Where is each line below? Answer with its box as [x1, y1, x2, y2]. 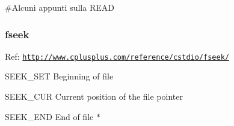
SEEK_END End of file [5, 110, 94, 122]
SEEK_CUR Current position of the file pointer [5, 90, 183, 103]
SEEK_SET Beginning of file [5, 70, 114, 82]
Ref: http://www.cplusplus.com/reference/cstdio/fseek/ [5, 50, 229, 62]
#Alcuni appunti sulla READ [5, 1, 114, 13]
